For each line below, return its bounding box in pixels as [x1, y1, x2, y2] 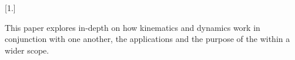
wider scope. [5, 44, 49, 56]
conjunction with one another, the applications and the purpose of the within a [5, 33, 290, 45]
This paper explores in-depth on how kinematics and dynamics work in [5, 21, 260, 33]
